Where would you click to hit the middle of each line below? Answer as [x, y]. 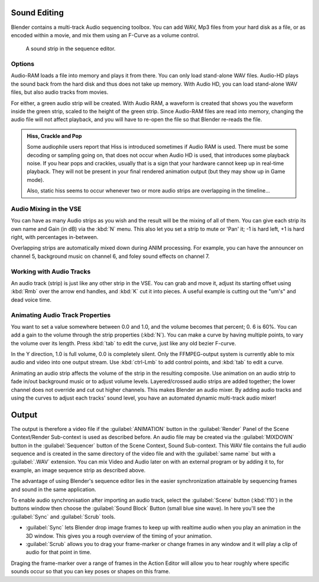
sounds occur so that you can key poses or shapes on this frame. [91, 571]
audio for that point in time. [58, 552]
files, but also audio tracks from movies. [60, 92]
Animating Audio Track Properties [61, 315]
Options [23, 64]
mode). [35, 179]
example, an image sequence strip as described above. [78, 470]
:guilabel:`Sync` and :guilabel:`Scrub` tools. [63, 516]
